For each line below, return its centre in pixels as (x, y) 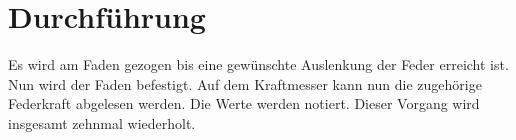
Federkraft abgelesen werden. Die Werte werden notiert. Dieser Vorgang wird (244, 103)
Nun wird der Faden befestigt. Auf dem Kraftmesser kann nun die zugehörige (245, 83)
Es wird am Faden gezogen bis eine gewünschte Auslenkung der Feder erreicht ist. (258, 64)
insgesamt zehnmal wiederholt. (102, 122)
